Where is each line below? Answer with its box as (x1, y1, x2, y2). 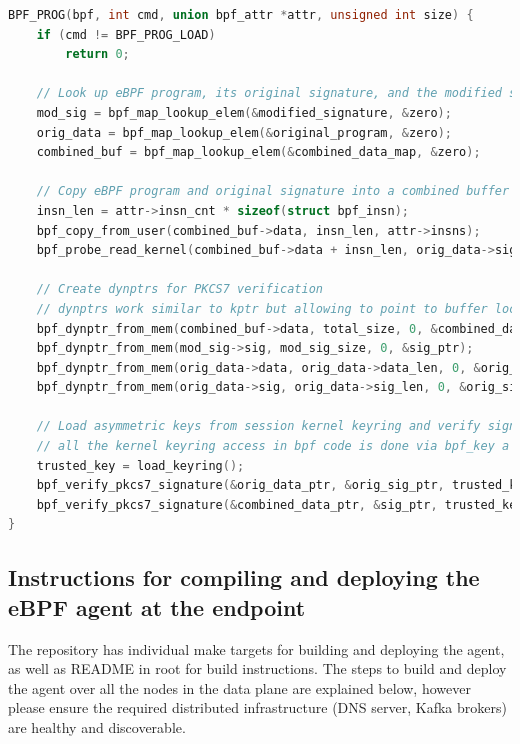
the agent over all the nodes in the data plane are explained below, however (8, 677, 471, 698)
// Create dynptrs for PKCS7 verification (36, 282, 323, 297)
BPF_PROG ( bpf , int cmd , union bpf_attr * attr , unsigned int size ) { (8, 8, 474, 22)
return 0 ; (65, 47, 130, 62)
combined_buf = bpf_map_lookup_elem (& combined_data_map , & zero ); (36, 145, 481, 160)
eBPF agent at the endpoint (8, 591, 306, 622)
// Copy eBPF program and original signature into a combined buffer (36, 184, 510, 199)
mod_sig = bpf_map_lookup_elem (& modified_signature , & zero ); (36, 105, 452, 120)
